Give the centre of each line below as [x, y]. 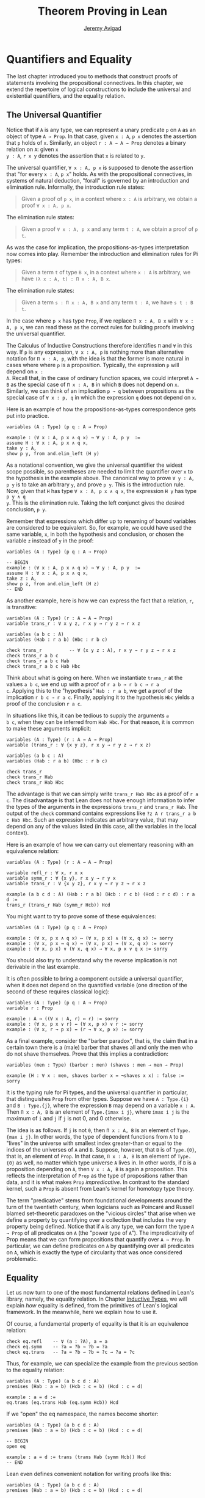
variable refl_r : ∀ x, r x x [45, 873]
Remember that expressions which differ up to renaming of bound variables [101, 521]
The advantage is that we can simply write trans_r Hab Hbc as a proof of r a [103, 794]
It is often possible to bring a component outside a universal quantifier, [95, 978]
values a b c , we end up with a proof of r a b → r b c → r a [83, 684]
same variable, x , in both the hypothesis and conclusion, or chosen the [95, 534]
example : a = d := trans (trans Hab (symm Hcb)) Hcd [76, 1457]
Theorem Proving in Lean [103, 11]
